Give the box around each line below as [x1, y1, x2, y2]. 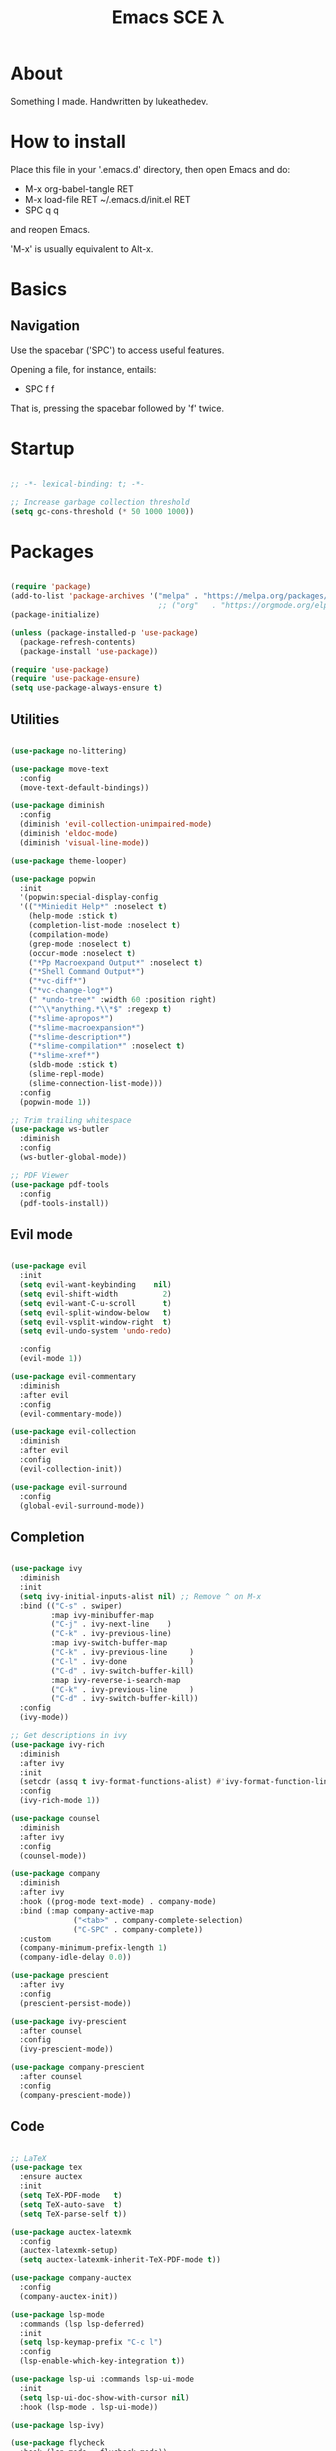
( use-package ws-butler [10, 1124, 110, 1135]
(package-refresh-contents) [19, 637, 137, 647]
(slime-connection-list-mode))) [28, 1078, 163, 1088]
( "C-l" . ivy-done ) [50, 1656, 195, 1666]
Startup [10, 437, 75, 460]
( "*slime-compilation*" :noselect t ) [28, 1041, 186, 1051]
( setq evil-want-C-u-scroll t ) [19, 1298, 172, 1308]
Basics [10, 278, 68, 301]
